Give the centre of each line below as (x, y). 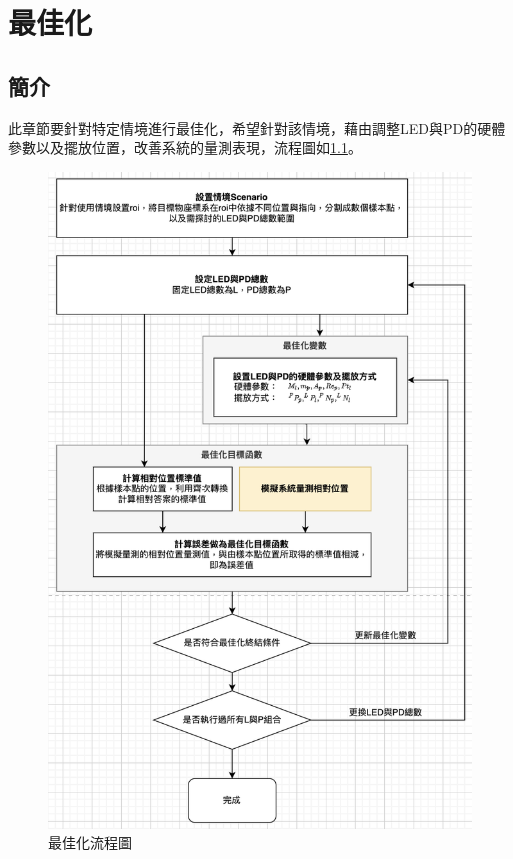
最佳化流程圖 (90, 842)
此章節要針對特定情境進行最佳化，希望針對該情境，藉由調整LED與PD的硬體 (257, 127)
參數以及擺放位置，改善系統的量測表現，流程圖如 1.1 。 (185, 147)
